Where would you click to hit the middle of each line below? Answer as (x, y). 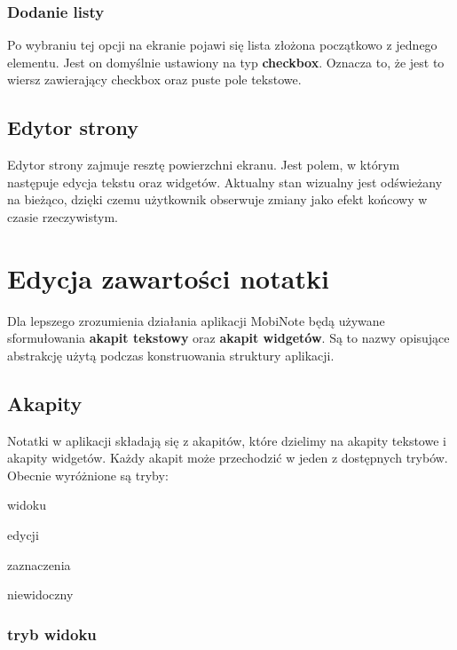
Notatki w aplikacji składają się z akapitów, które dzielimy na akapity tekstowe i (227, 440)
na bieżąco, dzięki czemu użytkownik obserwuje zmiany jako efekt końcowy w (217, 199)
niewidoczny (40, 595)
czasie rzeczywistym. (63, 216)
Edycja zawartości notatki (168, 277)
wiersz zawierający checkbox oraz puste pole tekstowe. (154, 79)
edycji (23, 535)
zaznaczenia (39, 564)
